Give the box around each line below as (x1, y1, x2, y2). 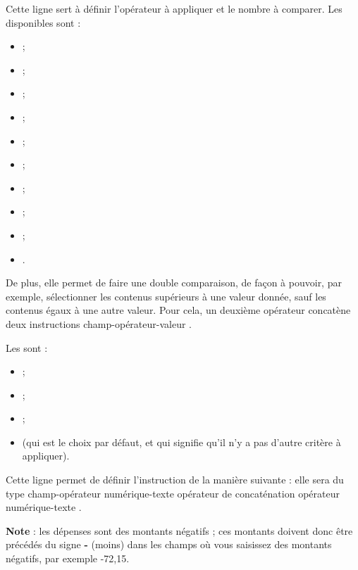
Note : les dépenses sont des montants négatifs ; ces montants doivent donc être (6, 523, 353, 538)
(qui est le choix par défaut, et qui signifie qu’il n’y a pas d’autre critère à (22, 434, 341, 449)
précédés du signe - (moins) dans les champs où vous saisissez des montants (6, 537, 332, 552)
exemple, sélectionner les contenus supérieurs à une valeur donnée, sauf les (6, 289, 326, 303)
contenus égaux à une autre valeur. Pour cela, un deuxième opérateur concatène (6, 303, 351, 317)
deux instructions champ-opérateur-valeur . (6, 316, 192, 331)
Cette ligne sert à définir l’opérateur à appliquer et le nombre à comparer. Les (6, 1, 342, 15)
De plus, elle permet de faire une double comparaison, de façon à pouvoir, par (6, 275, 342, 290)
